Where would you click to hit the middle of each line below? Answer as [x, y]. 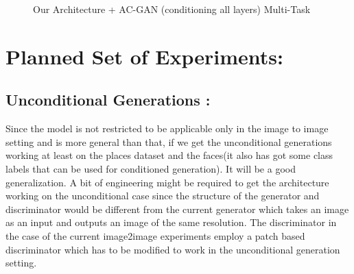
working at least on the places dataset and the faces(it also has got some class [169, 155]
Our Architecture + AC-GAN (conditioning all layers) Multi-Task [172, 9]
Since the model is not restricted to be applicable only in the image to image [167, 128]
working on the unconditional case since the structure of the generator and [163, 196]
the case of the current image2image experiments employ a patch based [155, 235]
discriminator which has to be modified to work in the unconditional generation [173, 249]
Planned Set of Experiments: [144, 56]
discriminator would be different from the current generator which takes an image [177, 209]
